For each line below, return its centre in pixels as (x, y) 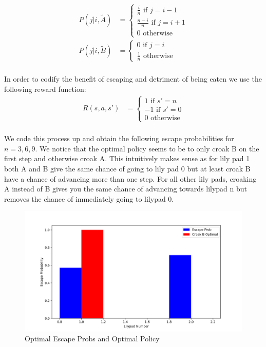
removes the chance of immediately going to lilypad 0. (89, 198)
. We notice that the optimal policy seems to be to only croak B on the (147, 148)
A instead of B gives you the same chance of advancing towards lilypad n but (126, 189)
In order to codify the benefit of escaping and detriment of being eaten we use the (133, 79)
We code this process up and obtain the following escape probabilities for (119, 138)
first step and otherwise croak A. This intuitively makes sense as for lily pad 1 (127, 158)
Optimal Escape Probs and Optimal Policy (92, 339)
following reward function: (45, 89)
